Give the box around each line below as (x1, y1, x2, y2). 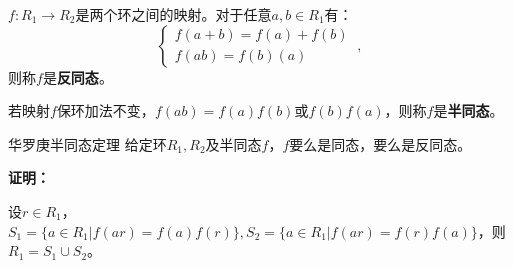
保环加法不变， (56, 100, 155, 121)
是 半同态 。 (433, 100, 504, 121)
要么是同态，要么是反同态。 (289, 133, 472, 154)
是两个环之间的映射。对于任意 (75, 4, 272, 24)
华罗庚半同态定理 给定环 (8, 133, 167, 154)
